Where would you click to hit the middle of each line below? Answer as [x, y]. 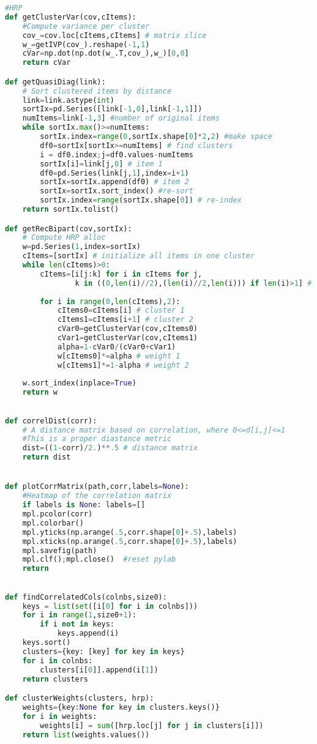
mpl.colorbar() [53, 523]
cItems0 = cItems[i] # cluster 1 [121, 311]
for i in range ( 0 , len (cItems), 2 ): [110, 301]
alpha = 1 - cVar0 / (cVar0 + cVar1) [117, 347]
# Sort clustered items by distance [97, 91]
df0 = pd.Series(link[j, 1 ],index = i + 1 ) [114, 173]
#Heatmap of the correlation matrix [97, 496]
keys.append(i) [88, 634]
